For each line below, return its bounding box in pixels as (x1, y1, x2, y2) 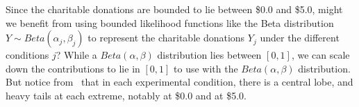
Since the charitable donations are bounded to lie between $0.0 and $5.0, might (6, 2, 343, 16)
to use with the (174, 61, 238, 75)
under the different (260, 30, 340, 45)
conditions (6, 48, 49, 62)
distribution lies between (157, 48, 262, 62)
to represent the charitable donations (87, 30, 245, 45)
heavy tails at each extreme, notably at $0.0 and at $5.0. (6, 88, 247, 102)
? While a (56, 48, 97, 62)
